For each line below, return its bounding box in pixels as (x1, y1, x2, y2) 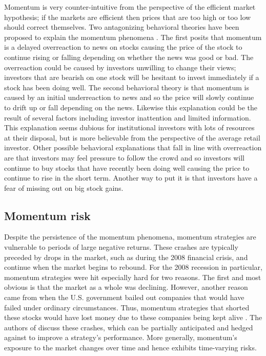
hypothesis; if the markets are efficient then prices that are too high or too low (4, 11, 251, 22)
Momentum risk (4, 207, 91, 223)
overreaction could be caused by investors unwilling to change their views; (4, 62, 236, 72)
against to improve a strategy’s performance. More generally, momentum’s (4, 332, 237, 343)
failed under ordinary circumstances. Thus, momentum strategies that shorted (4, 302, 250, 312)
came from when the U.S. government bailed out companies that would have (4, 292, 244, 303)
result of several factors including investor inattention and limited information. (4, 112, 251, 123)
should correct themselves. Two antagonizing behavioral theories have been (4, 22, 239, 32)
